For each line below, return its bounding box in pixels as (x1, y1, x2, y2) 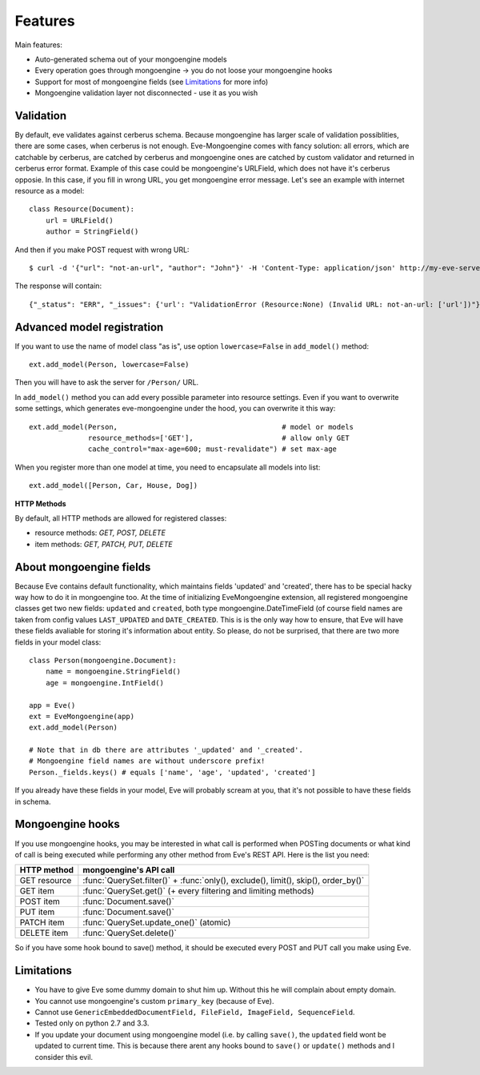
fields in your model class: (14, 637, 102, 647)
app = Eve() (29, 701, 76, 709)
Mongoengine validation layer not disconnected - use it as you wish (34, 88, 258, 98)
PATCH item (19, 917, 65, 928)
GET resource (19, 875, 72, 886)
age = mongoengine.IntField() (45, 678, 164, 687)
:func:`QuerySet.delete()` (82, 928, 178, 939)
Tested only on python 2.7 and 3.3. (34, 1018, 150, 1028)
